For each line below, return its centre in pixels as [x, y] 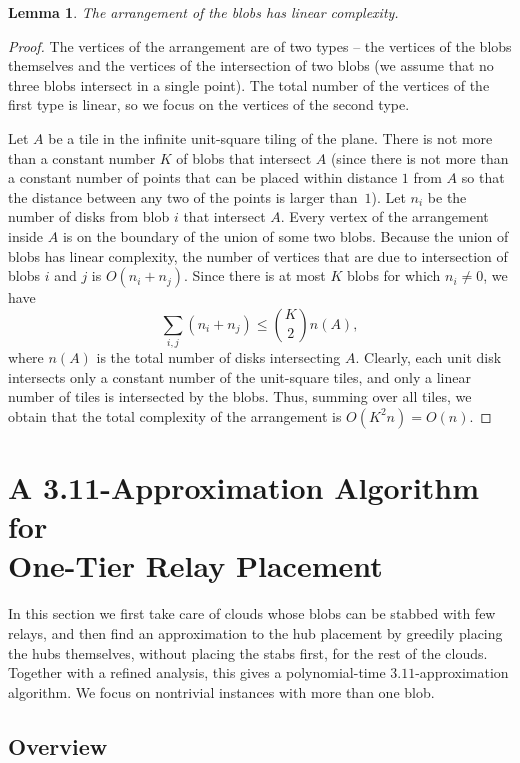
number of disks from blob [89, 216]
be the [447, 196]
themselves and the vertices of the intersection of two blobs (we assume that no [251, 65]
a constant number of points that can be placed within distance [203, 177]
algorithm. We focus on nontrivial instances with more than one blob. [221, 691]
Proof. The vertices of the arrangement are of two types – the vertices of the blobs [260, 45]
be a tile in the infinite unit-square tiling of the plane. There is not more [270, 137]
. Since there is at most [255, 275]
